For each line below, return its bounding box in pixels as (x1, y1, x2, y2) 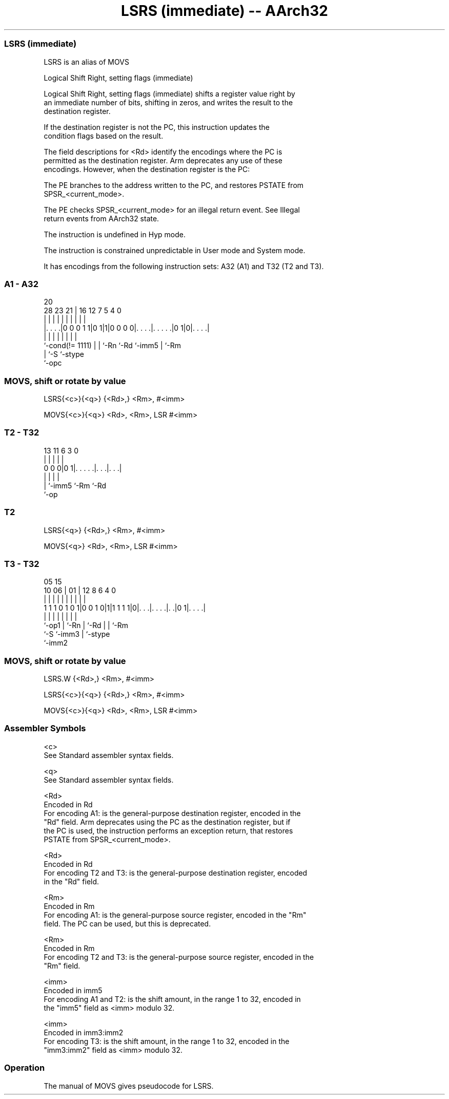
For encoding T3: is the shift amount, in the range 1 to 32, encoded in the (44, 1036, 290, 1046)
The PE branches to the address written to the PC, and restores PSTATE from (44, 180, 304, 190)
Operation (4, 1063, 45, 1073)
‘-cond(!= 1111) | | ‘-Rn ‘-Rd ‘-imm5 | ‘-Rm (44, 341, 181, 350)
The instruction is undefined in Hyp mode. (44, 230, 186, 239)
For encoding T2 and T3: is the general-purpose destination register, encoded (44, 868, 308, 877)
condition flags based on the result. (44, 131, 164, 140)
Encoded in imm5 (44, 986, 103, 995)
